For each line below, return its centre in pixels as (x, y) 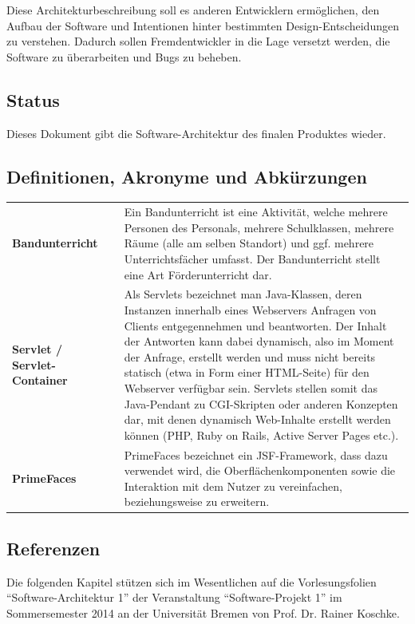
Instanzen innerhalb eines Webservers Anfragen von (250, 309)
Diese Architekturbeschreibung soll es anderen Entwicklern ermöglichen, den (193, 10)
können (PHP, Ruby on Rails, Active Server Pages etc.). (261, 434)
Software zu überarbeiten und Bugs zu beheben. (124, 56)
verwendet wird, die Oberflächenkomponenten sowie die (260, 470)
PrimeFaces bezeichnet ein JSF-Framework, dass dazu (256, 454)
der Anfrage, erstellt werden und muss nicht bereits (250, 356)
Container (40, 380)
